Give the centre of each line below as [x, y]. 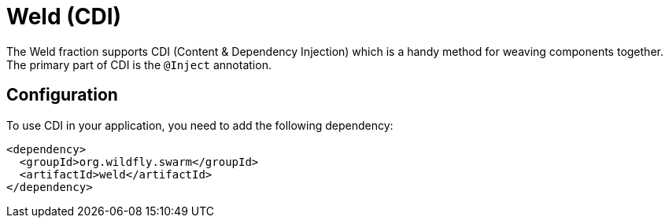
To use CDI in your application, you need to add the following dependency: [200, 125]
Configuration [62, 95]
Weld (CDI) [64, 17]
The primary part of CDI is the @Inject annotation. [139, 64]
